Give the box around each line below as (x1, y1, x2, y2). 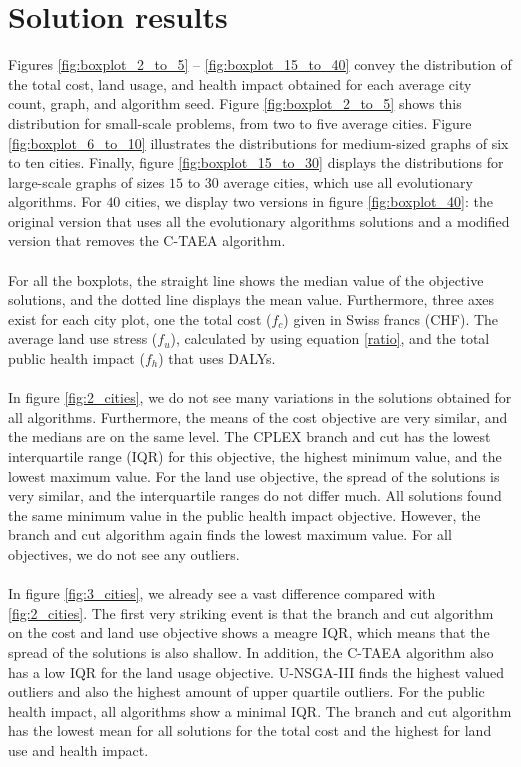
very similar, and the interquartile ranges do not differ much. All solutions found (8, 485, 502, 506)
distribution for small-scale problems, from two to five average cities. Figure (8, 112, 472, 133)
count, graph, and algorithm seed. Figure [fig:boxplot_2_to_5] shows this (8, 93, 462, 114)
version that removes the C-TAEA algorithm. (8, 230, 286, 251)
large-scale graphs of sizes (8, 171, 165, 192)
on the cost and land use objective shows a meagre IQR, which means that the (8, 622, 490, 643)
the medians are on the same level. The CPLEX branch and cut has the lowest (8, 426, 491, 447)
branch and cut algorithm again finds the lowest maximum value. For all (8, 524, 452, 545)
